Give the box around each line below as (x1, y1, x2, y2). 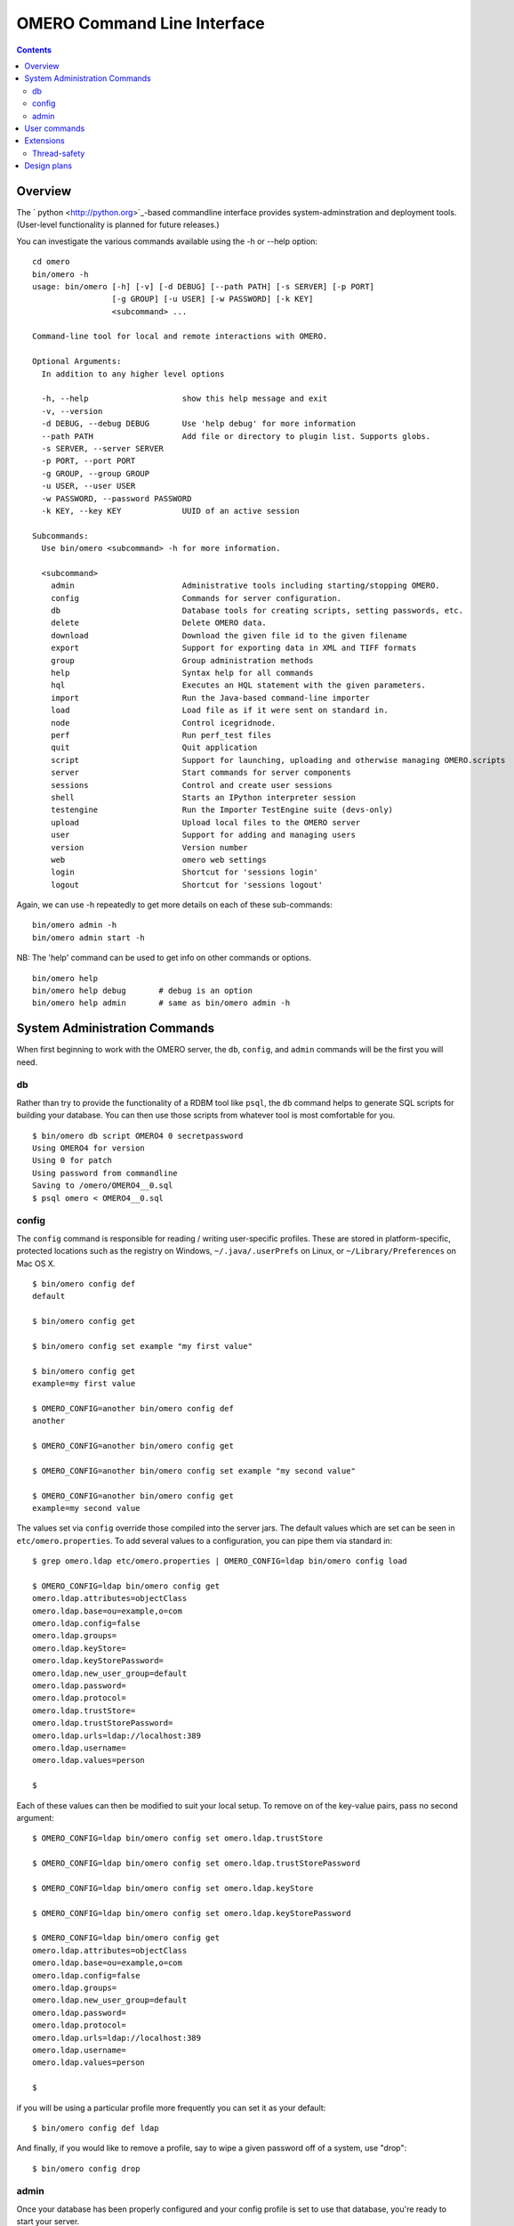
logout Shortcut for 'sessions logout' (50, 880, 324, 890)
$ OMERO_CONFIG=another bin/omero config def (32, 1403, 235, 1413)
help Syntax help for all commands (50, 668, 314, 678)
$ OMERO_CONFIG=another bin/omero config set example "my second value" (32, 1466, 356, 1475)
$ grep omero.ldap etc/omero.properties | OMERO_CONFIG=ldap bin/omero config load (32, 1556, 408, 1566)
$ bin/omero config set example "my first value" (32, 1341, 253, 1351)
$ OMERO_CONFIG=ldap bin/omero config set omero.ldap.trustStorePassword (32, 1858, 361, 1869)
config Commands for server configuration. (50, 593, 342, 603)
